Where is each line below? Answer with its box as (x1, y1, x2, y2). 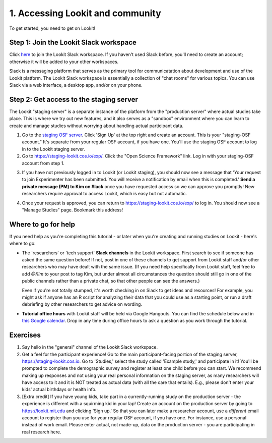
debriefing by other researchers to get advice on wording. (22, 301, 143, 307)
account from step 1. (22, 160, 65, 166)
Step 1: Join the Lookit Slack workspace (9, 38, 137, 47)
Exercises (9, 331, 41, 340)
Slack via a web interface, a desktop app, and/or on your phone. (9, 82, 143, 88)
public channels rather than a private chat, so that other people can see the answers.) (22, 278, 200, 284)
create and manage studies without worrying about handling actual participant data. (9, 123, 184, 129)
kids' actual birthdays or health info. (22, 386, 97, 393)
